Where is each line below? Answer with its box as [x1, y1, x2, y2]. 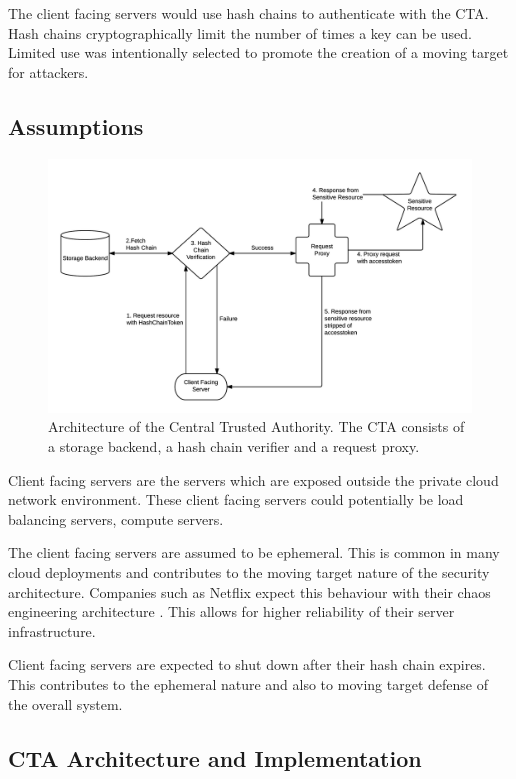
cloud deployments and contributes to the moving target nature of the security [8, 561, 490, 582]
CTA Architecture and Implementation [8, 742, 422, 773]
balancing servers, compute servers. [8, 508, 224, 529]
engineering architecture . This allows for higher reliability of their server [8, 601, 455, 622]
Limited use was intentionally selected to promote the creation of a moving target [8, 42, 509, 63]
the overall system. [8, 693, 123, 714]
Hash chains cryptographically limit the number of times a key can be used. [8, 22, 472, 43]
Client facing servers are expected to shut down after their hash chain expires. [8, 654, 486, 675]
